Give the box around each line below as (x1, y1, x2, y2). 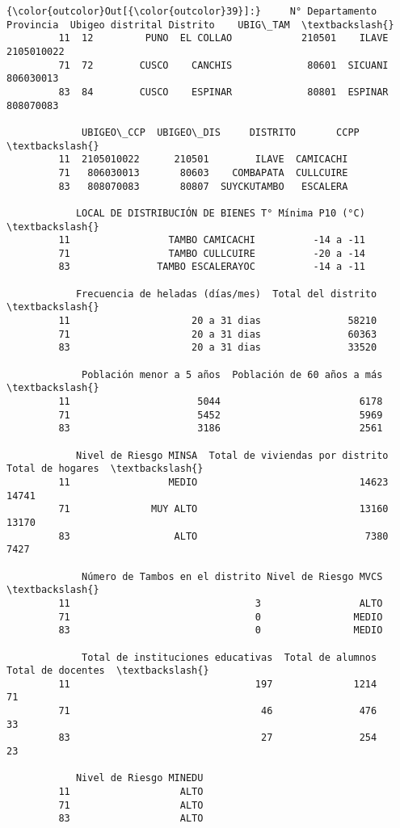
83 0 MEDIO (58, 624, 383, 637)
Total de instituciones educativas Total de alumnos (82, 651, 377, 663)
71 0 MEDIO (58, 611, 383, 623)
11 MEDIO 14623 (58, 476, 389, 488)
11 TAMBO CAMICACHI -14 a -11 (58, 234, 365, 246)
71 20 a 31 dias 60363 (58, 328, 377, 340)
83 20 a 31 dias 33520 (58, 342, 377, 354)
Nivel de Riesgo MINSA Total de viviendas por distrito (75, 449, 389, 461)
